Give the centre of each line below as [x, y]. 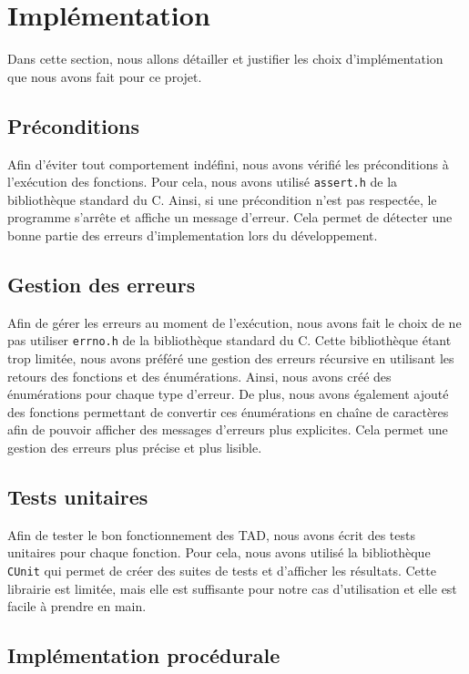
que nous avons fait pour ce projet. [105, 76]
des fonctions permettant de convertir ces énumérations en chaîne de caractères [228, 411]
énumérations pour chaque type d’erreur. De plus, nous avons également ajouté [228, 394]
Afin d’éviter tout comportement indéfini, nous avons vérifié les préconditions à [228, 163]
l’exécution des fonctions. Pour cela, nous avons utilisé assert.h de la [203, 182]
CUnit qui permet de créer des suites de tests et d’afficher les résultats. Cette [222, 570]
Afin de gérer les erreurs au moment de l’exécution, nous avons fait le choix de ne [234, 322]
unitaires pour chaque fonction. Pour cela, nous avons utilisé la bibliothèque [219, 552]
